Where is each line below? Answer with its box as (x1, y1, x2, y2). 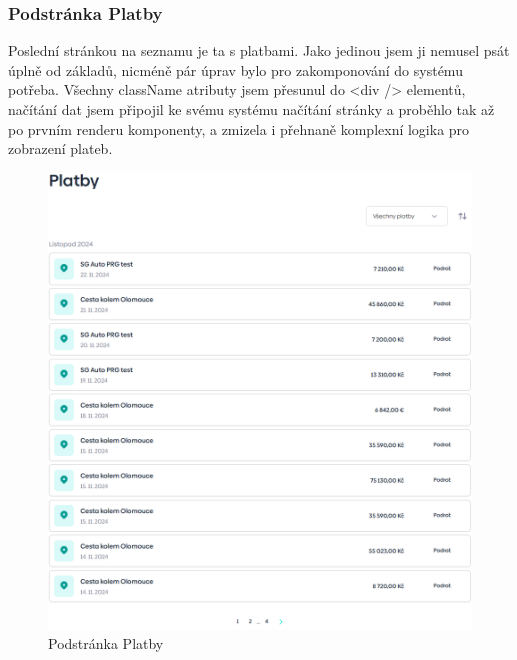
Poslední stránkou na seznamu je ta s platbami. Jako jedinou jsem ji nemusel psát (8, 40, 510, 61)
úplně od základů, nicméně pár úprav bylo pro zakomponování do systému (8, 59, 463, 80)
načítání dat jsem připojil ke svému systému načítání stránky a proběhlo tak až (8, 99, 495, 119)
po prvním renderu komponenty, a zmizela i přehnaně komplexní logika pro (8, 118, 470, 139)
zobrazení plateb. (8, 138, 113, 159)
